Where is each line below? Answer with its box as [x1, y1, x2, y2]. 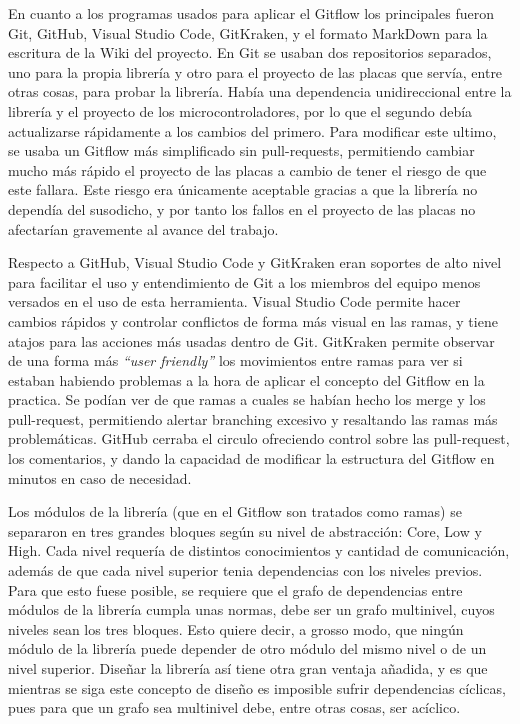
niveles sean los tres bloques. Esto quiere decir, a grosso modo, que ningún [8, 618, 464, 639]
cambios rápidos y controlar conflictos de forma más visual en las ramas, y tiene [8, 310, 498, 331]
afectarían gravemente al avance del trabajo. [8, 218, 279, 239]
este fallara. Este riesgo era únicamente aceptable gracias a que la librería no [8, 179, 478, 200]
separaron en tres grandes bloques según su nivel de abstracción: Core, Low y [8, 520, 482, 541]
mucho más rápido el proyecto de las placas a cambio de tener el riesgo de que [8, 159, 487, 180]
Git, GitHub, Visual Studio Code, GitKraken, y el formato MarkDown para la [8, 22, 488, 43]
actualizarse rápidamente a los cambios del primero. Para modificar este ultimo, [8, 120, 497, 141]
